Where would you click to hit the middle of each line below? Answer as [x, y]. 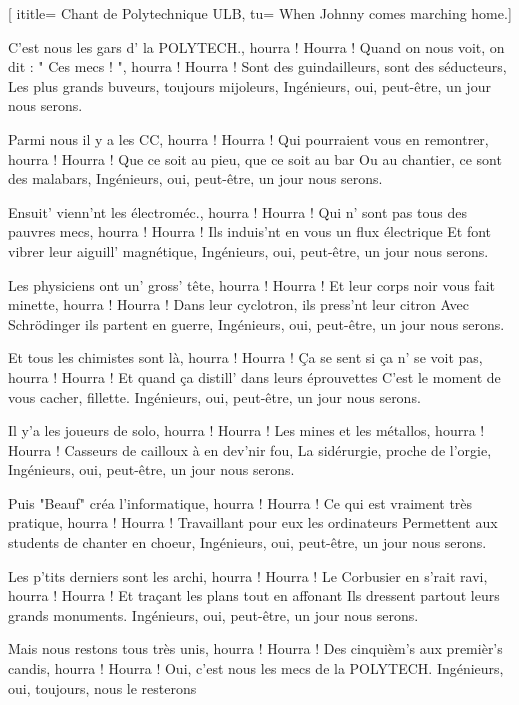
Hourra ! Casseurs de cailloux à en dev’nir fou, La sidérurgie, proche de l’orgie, [250, 449]
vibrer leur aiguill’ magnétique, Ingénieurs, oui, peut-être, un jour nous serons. [248, 250]
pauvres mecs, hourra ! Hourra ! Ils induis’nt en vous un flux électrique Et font [250, 231]
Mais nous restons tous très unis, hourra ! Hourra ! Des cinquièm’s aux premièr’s [255, 648]
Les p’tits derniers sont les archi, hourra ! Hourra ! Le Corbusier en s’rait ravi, [248, 575]
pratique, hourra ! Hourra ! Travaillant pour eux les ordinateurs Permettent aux [253, 522]
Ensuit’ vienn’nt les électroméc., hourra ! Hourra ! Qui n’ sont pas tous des [237, 211]
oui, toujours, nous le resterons [102, 687]
